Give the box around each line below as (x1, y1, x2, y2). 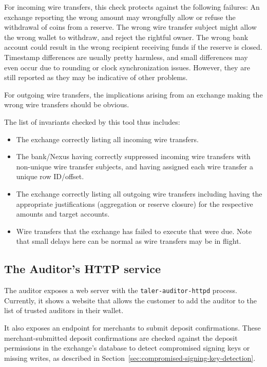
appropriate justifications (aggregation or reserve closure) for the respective (16, 198, 253, 209)
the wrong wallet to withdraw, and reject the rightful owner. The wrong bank (4, 31, 249, 42)
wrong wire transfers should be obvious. (4, 99, 129, 110)
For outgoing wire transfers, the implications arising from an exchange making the (4, 89, 263, 100)
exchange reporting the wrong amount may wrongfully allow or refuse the (4, 11, 236, 22)
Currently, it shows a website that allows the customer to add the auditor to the (4, 295, 257, 305)
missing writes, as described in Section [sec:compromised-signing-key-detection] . (4, 352, 256, 363)
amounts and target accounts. (16, 208, 110, 219)
